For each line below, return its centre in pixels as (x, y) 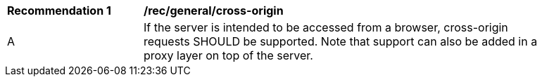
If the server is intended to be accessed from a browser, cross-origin (326, 27)
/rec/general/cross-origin (214, 11)
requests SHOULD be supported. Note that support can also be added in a (341, 41)
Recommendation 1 (59, 11)
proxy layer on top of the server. (228, 55)
